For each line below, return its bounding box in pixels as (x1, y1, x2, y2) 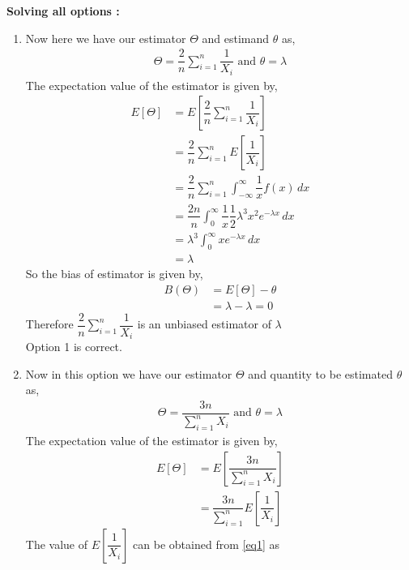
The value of (25, 535, 88, 552)
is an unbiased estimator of (137, 315, 271, 332)
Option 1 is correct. (25, 338, 122, 355)
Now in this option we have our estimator (25, 365, 232, 382)
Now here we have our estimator (25, 29, 186, 46)
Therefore (25, 315, 74, 332)
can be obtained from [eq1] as (133, 535, 280, 552)
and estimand (202, 29, 270, 46)
